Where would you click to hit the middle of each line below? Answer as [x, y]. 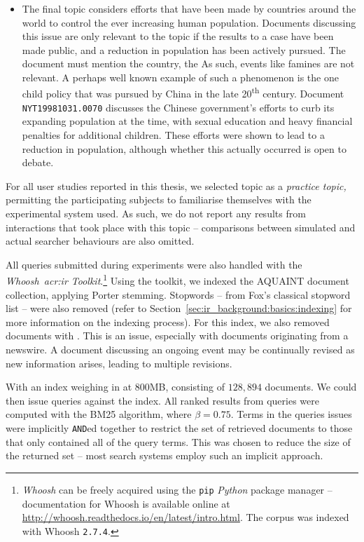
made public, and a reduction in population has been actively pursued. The [184, 49]
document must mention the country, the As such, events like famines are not [188, 63]
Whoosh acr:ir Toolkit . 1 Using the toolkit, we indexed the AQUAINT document [177, 280]
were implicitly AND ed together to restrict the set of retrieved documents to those [179, 428]
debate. [38, 162]
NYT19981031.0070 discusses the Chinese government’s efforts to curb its [178, 107]
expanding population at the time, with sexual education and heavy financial [187, 121]
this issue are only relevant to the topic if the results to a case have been [178, 36]
